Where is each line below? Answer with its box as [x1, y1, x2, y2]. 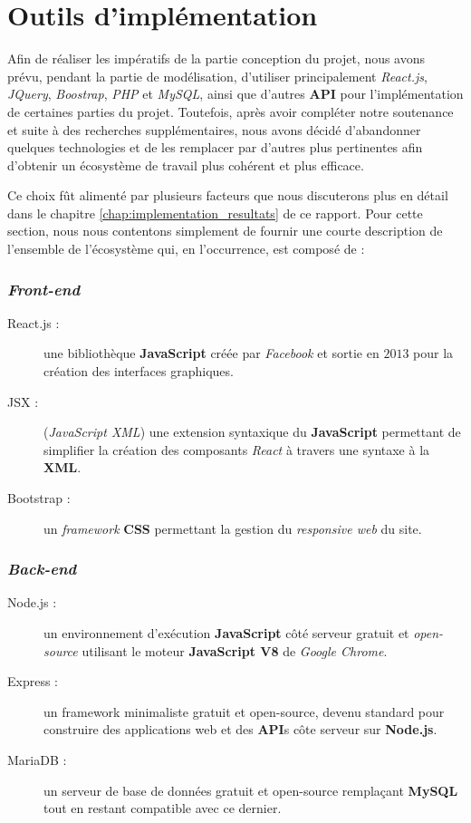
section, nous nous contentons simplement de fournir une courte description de [7, 221, 443, 240]
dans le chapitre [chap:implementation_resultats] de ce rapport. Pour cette [7, 203, 423, 222]
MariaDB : [7, 750, 67, 769]
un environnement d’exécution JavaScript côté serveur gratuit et [43, 624, 409, 643]
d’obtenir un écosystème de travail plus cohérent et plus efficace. [7, 155, 364, 174]
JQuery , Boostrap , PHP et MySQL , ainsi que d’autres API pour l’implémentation [7, 84, 464, 103]
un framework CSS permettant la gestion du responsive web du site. [43, 518, 422, 537]
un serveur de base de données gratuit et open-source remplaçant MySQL [43, 780, 458, 799]
